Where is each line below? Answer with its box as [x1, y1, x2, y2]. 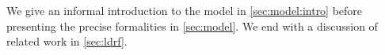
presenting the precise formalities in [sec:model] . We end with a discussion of [6, 17, 378, 34]
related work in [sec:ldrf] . [6, 33, 128, 49]
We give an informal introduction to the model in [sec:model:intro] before [6, 2, 363, 18]
